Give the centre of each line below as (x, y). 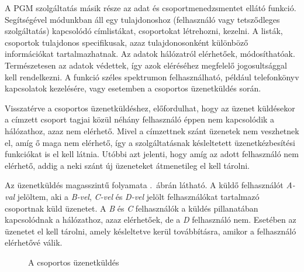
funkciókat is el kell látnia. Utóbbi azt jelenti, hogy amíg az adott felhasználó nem (152, 154)
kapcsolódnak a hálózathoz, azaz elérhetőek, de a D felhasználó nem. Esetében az (151, 220)
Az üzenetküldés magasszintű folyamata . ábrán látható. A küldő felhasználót (144, 185)
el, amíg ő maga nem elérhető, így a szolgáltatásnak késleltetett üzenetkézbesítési (150, 142)
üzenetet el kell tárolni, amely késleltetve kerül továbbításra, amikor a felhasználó (151, 231)
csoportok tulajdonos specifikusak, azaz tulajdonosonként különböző (127, 42)
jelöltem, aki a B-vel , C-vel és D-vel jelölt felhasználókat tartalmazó (138, 196)
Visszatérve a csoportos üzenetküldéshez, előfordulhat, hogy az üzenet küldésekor (150, 108)
